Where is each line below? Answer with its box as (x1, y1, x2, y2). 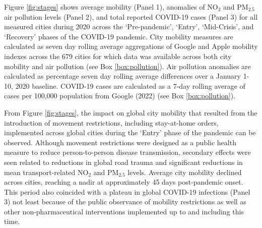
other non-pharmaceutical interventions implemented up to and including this (4, 206, 244, 216)
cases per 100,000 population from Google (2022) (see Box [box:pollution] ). (4, 90, 236, 101)
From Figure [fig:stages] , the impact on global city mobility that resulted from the (4, 107, 257, 118)
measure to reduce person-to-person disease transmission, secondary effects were (4, 147, 251, 157)
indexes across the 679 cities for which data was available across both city (4, 50, 232, 61)
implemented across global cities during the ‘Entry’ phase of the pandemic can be (4, 127, 256, 138)
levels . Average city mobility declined (127, 166, 242, 177)
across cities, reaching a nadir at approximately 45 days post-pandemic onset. (4, 177, 243, 187)
